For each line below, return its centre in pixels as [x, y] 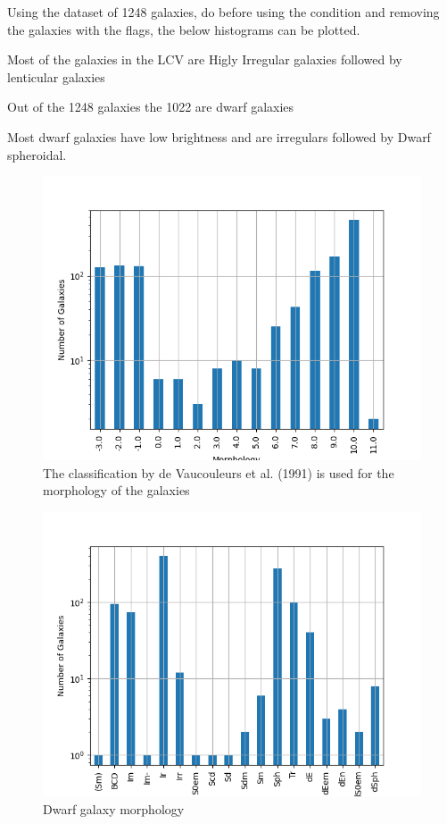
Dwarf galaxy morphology [114, 808]
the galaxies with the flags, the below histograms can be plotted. [184, 29]
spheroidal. [37, 154]
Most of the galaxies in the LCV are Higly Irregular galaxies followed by [205, 59]
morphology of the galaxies [116, 490]
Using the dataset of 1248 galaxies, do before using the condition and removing [223, 12]
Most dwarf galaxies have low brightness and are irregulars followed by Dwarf [219, 136]
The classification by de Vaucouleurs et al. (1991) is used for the [219, 472]
